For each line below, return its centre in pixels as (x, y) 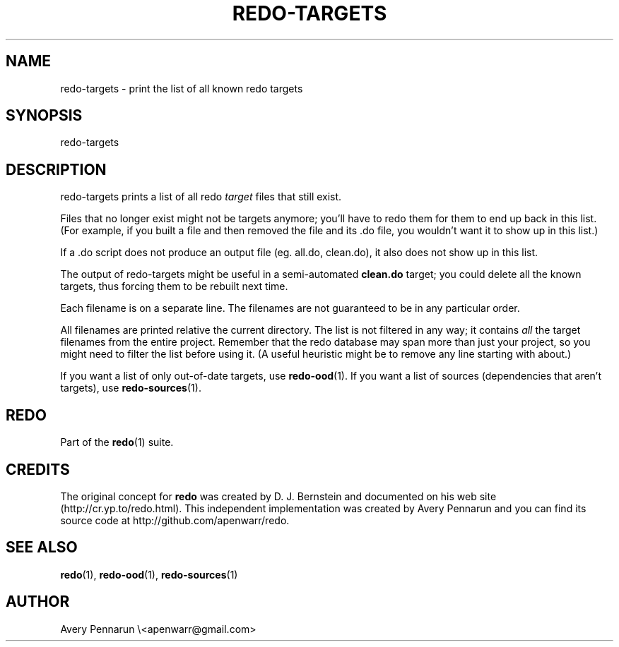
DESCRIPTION (56, 169)
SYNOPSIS (44, 116)
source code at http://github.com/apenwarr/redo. (175, 520)
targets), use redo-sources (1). (131, 388)
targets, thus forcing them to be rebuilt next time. (174, 286)
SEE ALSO (42, 548)
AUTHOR (38, 602)
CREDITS (38, 469)
